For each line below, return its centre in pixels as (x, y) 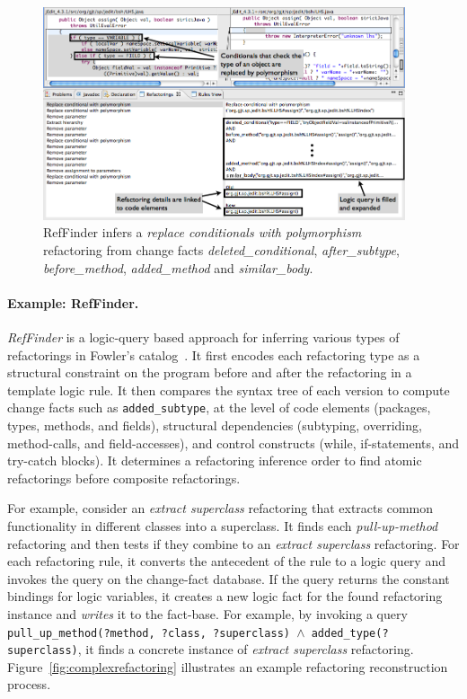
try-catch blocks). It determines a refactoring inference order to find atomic (215, 460)
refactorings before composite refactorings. (124, 478)
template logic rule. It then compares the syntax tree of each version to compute (229, 389)
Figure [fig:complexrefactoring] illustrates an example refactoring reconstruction (228, 666)
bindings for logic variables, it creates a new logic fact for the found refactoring (225, 596)
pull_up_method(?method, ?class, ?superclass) (149, 633)
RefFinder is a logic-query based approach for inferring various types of (203, 336)
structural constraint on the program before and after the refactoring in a (210, 372)
